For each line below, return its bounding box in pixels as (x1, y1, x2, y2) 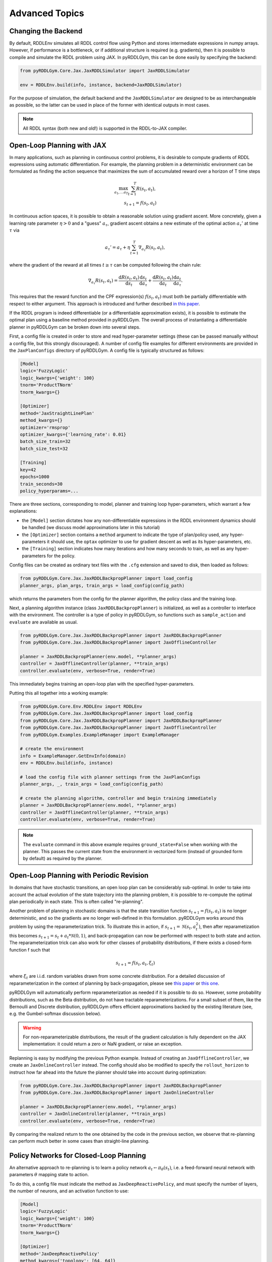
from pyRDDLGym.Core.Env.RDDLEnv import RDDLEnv (20, 703, 143, 709)
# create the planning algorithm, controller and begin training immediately (20, 796, 217, 801)
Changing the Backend (9, 27, 83, 35)
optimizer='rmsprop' (20, 425, 71, 430)
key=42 (20, 467, 36, 472)
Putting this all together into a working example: (9, 690, 108, 696)
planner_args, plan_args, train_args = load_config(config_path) (20, 583, 185, 588)
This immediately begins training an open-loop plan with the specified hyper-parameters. (9, 680, 194, 687)
